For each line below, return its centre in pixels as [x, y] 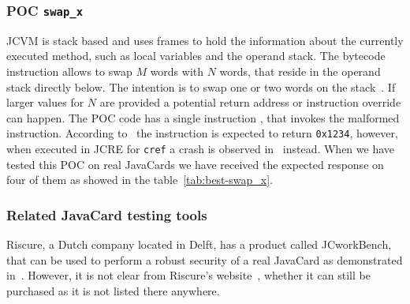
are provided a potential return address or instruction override [250, 102]
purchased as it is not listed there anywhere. [113, 290]
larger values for [45, 102]
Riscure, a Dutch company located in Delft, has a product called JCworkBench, [199, 244]
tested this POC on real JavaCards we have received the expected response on [195, 164]
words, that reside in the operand [300, 71]
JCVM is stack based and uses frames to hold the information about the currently [205, 40]
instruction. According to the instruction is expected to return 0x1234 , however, [202, 133]
